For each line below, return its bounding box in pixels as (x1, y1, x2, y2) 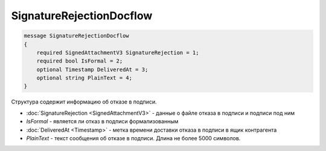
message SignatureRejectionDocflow (24, 32, 129, 39)
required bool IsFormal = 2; (36, 58, 123, 64)
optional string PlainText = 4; (36, 75, 133, 81)
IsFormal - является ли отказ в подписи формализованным (26, 118, 179, 125)
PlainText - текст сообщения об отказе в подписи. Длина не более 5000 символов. (26, 135, 241, 142)
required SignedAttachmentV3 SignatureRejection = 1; (36, 49, 199, 56)
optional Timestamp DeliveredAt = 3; (36, 66, 149, 73)
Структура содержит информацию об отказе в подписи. (11, 98, 157, 105)
